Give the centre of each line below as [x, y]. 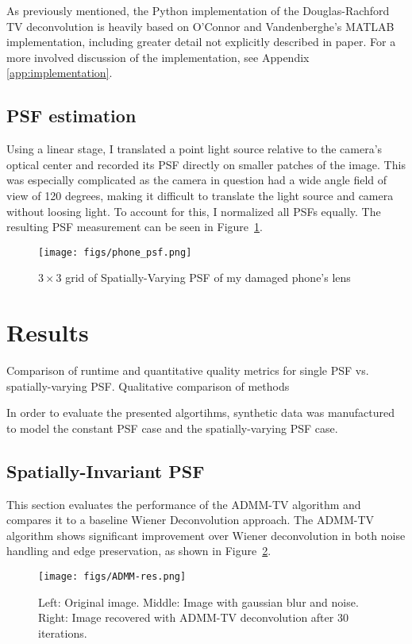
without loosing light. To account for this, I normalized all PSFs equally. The [194, 211]
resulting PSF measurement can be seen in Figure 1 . [135, 227]
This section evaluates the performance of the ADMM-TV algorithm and [184, 504]
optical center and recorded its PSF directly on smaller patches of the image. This [206, 164]
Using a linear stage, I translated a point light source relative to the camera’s [194, 149]
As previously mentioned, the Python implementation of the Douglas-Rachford [198, 10]
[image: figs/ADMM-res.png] [112, 577]
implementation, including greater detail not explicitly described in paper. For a [201, 42]
